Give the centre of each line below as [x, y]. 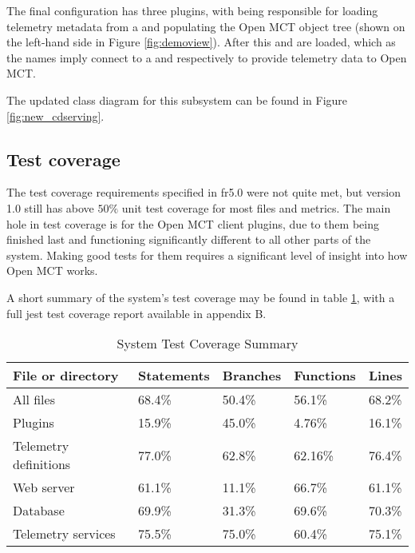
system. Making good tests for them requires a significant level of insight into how [207, 255]
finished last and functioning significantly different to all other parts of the [189, 239]
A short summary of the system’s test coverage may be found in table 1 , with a [201, 297]
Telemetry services [64, 534]
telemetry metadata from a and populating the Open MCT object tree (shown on [206, 26]
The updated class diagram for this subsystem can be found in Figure [177, 99]
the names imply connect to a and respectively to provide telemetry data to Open [207, 57]
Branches [252, 376]
